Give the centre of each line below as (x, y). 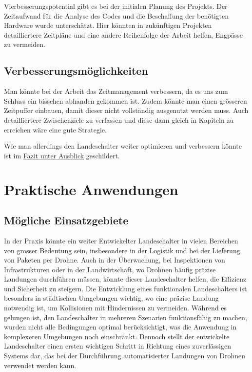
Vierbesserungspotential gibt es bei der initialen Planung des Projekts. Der (116, 6)
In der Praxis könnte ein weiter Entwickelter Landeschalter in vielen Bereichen (121, 240)
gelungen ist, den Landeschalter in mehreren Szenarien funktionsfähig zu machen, (126, 317)
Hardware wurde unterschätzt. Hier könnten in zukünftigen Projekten (108, 25)
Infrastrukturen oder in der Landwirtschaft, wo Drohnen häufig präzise (110, 269)
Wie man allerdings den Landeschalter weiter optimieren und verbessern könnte (123, 146)
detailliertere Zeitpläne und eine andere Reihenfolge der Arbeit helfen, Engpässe (123, 34)
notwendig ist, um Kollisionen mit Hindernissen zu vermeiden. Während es (116, 308)
